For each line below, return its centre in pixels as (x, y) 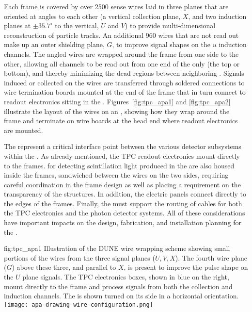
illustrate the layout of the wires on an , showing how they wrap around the (117, 111)
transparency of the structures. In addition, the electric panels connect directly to (125, 194)
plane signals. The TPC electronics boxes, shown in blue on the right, (126, 277)
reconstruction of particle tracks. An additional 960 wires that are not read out (121, 35)
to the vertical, (77, 25)
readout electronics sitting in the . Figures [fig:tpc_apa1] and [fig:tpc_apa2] (117, 101)
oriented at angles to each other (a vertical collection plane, (92, 16)
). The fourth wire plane (211, 257)
